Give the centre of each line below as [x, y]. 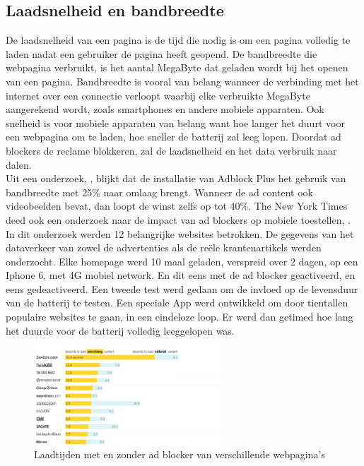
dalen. [19, 164]
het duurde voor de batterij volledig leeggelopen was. [120, 330]
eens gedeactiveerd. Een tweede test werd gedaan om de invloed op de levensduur [182, 288]
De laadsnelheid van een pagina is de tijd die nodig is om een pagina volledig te [178, 40]
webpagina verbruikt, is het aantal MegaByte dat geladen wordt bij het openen [177, 67]
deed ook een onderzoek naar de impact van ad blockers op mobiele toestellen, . [178, 219]
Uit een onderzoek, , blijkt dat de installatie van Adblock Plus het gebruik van [176, 178]
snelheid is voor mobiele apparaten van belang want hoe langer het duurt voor [175, 123]
